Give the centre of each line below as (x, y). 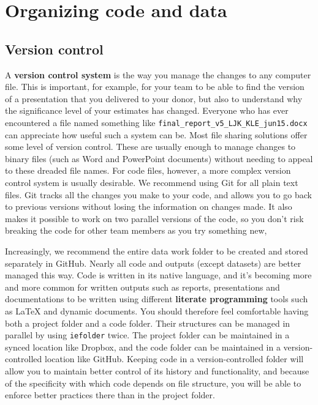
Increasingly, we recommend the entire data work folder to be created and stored (157, 251)
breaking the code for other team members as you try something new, (136, 230)
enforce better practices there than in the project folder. (110, 395)
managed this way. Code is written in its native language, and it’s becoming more (158, 275)
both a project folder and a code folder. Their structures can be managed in (148, 323)
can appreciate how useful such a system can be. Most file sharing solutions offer (156, 134)
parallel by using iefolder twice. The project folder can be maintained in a (147, 335)
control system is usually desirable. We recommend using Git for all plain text (152, 182)
